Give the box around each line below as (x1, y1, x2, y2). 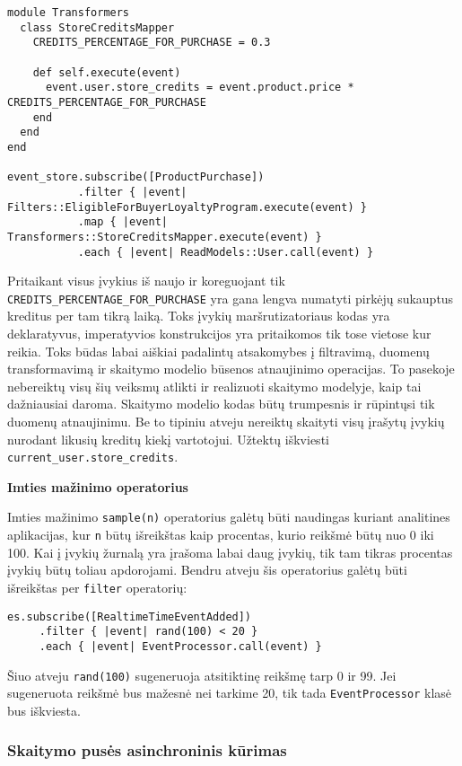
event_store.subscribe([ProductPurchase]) (7, 171, 265, 184)
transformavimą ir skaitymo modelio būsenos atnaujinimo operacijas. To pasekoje (7, 359, 455, 378)
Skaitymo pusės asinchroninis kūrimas (7, 739, 287, 762)
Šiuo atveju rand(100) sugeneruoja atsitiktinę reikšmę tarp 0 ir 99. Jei (7, 665, 397, 684)
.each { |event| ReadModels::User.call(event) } (77, 245, 374, 259)
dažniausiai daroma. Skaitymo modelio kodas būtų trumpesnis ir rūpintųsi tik (7, 394, 435, 413)
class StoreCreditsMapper (20, 21, 175, 34)
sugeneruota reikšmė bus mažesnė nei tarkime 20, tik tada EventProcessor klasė (7, 683, 452, 702)
